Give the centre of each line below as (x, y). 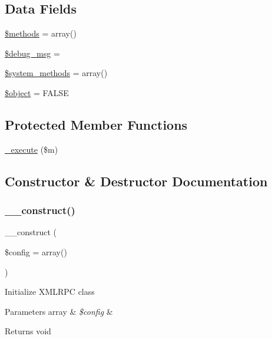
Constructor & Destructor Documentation (136, 181)
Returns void (28, 331)
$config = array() (36, 251)
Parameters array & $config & (59, 311)
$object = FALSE (37, 92)
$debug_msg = (32, 53)
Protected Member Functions (96, 124)
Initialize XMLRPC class (50, 292)
